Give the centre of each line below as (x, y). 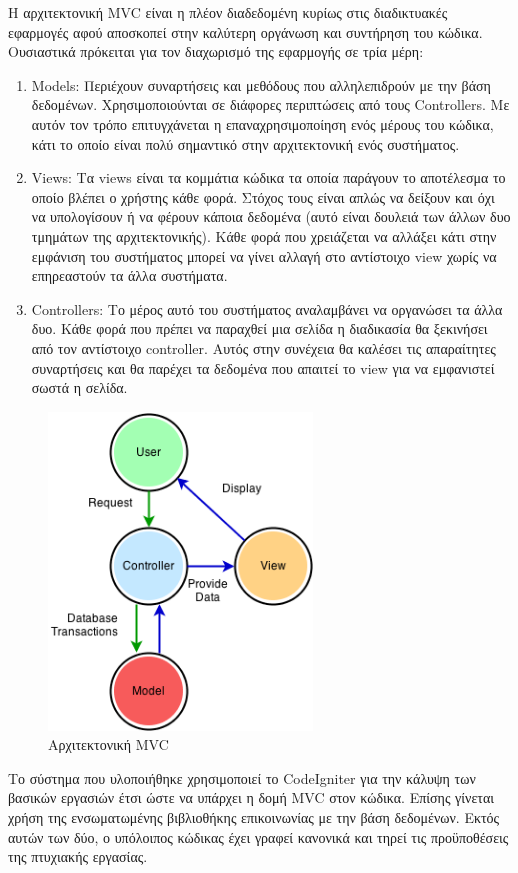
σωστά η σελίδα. (79, 387)
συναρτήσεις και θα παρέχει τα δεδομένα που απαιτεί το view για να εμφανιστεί (263, 367)
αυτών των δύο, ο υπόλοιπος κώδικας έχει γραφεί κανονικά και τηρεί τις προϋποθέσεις (258, 836)
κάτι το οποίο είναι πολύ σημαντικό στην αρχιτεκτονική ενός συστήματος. (245, 143)
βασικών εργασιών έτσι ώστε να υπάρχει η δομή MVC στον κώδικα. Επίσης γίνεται (251, 797)
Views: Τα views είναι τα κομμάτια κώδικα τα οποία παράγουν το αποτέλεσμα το (268, 177)
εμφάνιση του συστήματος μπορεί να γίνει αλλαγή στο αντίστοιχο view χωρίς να (264, 255)
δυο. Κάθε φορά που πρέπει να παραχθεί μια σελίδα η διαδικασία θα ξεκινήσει (259, 328)
